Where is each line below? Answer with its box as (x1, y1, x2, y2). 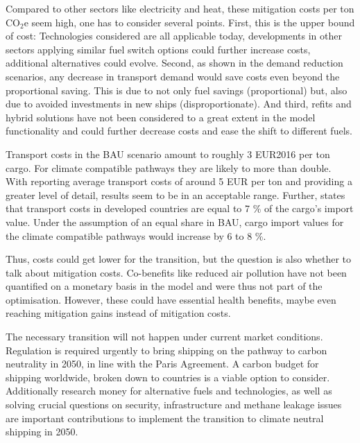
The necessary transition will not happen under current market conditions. (6, 329, 323, 344)
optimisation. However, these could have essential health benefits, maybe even (6, 292, 336, 306)
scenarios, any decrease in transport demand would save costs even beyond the (6, 69, 340, 83)
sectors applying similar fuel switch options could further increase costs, (6, 42, 311, 56)
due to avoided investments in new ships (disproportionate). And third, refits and (6, 96, 352, 111)
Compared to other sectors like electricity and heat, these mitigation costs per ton (6, 1, 354, 15)
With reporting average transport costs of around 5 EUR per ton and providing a (6, 174, 352, 189)
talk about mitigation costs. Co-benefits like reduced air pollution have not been (6, 265, 347, 279)
